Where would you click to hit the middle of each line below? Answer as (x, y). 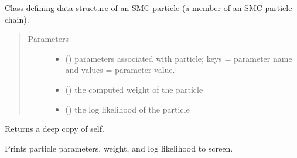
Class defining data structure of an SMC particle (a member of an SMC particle (148, 8)
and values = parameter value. (120, 70)
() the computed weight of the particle (134, 89)
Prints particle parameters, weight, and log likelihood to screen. (119, 148)
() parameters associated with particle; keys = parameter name (179, 58)
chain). (17, 19)
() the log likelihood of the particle (127, 109)
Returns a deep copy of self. (54, 129)
